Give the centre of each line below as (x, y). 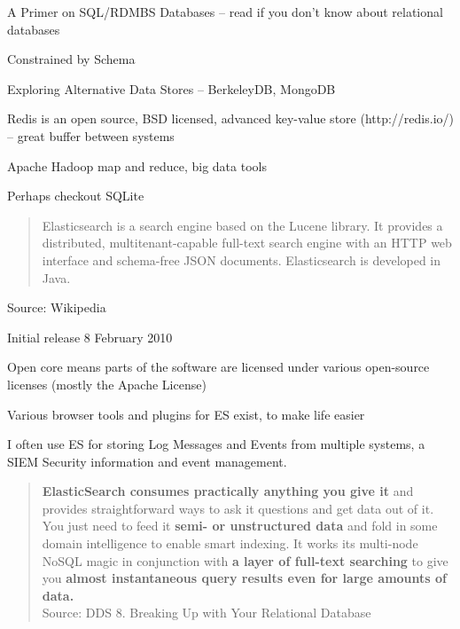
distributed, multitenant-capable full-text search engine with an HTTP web (247, 243)
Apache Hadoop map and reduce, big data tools (137, 165)
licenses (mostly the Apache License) (107, 384)
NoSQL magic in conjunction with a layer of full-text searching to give (245, 560)
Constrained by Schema (71, 59)
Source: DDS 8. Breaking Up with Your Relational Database (207, 613)
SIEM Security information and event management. (147, 461)
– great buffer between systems (91, 135)
